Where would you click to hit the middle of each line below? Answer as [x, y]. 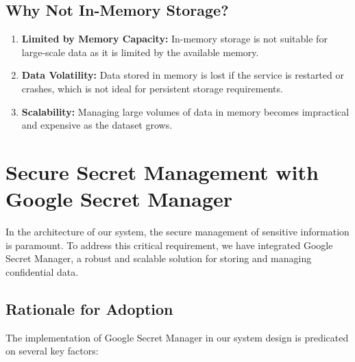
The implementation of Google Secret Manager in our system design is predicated [177, 337]
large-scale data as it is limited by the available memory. [140, 52]
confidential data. [42, 271]
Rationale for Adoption [89, 308]
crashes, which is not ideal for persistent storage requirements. [152, 88]
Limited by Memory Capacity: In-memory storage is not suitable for [174, 39]
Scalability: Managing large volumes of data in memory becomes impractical [185, 111]
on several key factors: [52, 351]
